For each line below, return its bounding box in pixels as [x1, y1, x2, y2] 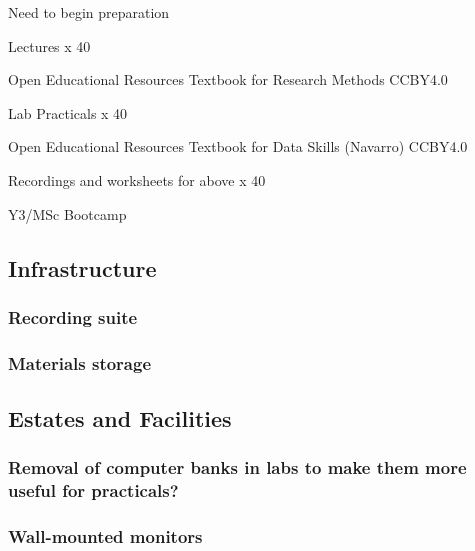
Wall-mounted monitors [8, 524, 203, 549]
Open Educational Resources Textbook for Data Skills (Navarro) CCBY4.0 [8, 136, 468, 157]
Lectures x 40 [8, 35, 91, 56]
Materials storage [8, 350, 152, 375]
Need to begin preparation [8, 2, 170, 22]
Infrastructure [8, 252, 157, 283]
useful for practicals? [8, 478, 179, 503]
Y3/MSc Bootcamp [8, 203, 127, 224]
